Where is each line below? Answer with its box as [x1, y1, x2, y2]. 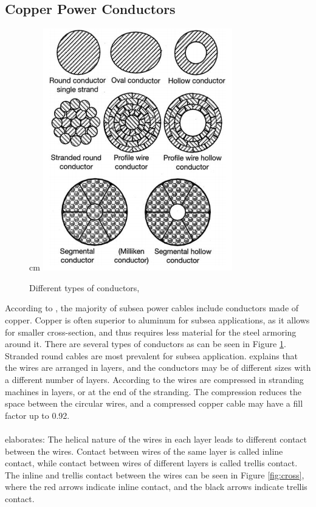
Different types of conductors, [29, 281, 140, 294]
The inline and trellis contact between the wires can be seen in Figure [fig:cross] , [5, 468, 304, 481]
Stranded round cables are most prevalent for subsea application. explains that [5, 349, 298, 362]
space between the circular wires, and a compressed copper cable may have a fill [5, 397, 303, 410]
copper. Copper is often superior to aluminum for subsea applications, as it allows [5, 313, 310, 326]
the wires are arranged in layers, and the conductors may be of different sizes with [5, 361, 311, 374]
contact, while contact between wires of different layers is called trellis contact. [5, 457, 298, 469]
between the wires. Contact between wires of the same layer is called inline [5, 444, 283, 457]
